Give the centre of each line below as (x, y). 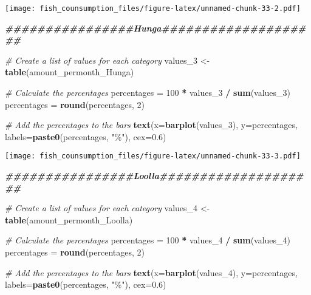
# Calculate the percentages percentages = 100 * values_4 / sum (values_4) (148, 240)
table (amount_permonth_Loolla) (69, 219)
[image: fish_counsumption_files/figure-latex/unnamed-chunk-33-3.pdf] (153, 156)
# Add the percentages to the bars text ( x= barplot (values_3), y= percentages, (151, 125)
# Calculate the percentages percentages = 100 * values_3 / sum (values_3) (148, 93)
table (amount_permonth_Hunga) (70, 72)
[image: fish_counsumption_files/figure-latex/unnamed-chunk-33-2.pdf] (153, 8)
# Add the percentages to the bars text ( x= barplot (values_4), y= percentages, (151, 272)
